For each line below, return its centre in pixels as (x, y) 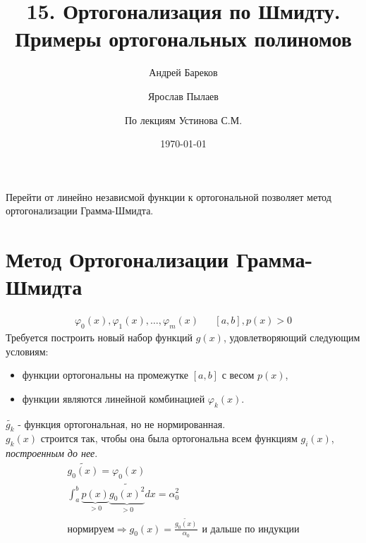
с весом (238, 375)
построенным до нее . (52, 453)
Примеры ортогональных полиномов (183, 38)
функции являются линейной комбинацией (114, 398)
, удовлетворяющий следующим (292, 337)
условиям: (27, 351)
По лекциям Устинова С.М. (183, 120)
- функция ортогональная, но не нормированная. (122, 423)
